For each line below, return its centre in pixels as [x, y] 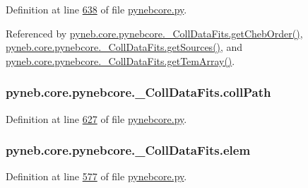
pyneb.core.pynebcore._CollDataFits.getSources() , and [124, 47]
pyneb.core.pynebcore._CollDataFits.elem [128, 150]
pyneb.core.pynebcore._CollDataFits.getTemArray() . [120, 60]
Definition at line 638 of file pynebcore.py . [96, 9]
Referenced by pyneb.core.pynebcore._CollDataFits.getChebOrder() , [154, 33]
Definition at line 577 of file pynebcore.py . [96, 176]
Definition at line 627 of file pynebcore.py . [96, 118]
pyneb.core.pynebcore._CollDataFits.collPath [138, 92]
